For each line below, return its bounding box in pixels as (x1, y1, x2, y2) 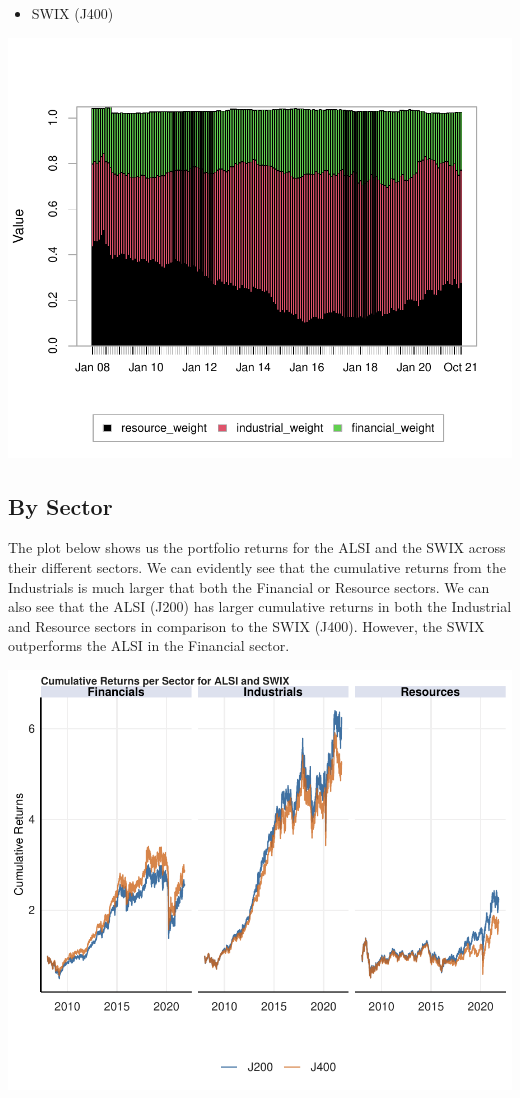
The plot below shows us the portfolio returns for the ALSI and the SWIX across (8, 537, 506, 558)
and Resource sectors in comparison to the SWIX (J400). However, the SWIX (8, 615, 485, 636)
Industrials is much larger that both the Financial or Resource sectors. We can (8, 576, 490, 597)
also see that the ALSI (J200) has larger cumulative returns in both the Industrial (8, 596, 512, 617)
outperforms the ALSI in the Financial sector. (8, 635, 290, 656)
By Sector (8, 490, 113, 521)
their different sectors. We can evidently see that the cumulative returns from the (8, 556, 506, 577)
